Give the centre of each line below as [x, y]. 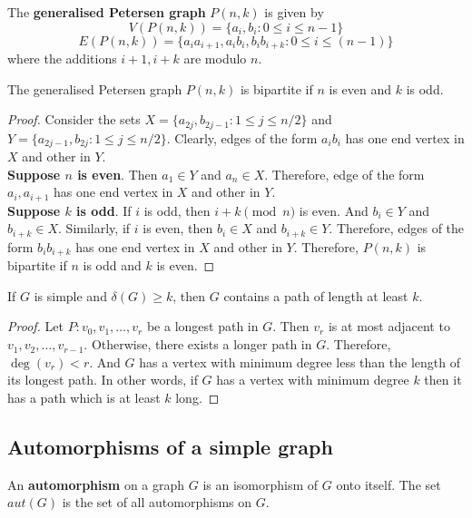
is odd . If [104, 210]
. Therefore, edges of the [397, 228]
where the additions [62, 59]
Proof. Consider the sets [74, 119]
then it [443, 380]
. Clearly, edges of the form [242, 137]
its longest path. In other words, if [103, 380]
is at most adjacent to [389, 326]
